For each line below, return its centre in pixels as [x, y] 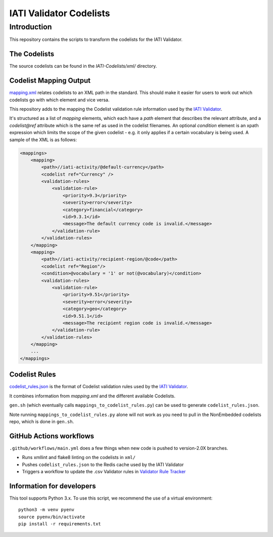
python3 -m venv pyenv [47, 510]
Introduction [31, 27]
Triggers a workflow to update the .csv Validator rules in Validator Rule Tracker [104, 471]
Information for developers [53, 486]
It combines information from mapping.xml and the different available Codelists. [92, 396]
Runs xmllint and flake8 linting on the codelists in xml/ [79, 458]
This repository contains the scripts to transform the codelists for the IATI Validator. [96, 39]
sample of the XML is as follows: [43, 140]
